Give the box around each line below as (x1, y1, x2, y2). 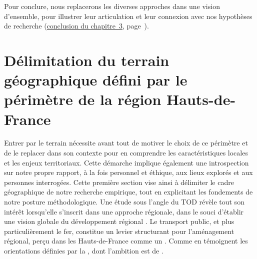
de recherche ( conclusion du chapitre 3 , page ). (4, 20, 149, 31)
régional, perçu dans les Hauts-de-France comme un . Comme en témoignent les (4, 235, 248, 246)
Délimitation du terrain (4, 49, 169, 70)
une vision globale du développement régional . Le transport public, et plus (4, 216, 234, 226)
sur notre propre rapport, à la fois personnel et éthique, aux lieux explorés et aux (4, 167, 253, 177)
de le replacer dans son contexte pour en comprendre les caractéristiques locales (4, 147, 248, 158)
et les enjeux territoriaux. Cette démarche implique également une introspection (4, 157, 249, 167)
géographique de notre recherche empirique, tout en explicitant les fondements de (4, 186, 253, 197)
